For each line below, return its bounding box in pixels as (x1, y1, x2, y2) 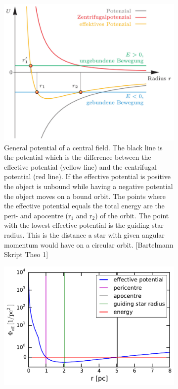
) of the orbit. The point (95, 210, 169, 220)
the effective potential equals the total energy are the (4, 200, 165, 211)
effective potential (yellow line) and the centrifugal (4, 161, 157, 172)
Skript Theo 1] (4, 249, 48, 259)
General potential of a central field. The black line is (4, 142, 163, 152)
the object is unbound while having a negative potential (4, 181, 173, 192)
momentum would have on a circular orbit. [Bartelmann (4, 239, 174, 250)
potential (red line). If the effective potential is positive (4, 171, 171, 182)
